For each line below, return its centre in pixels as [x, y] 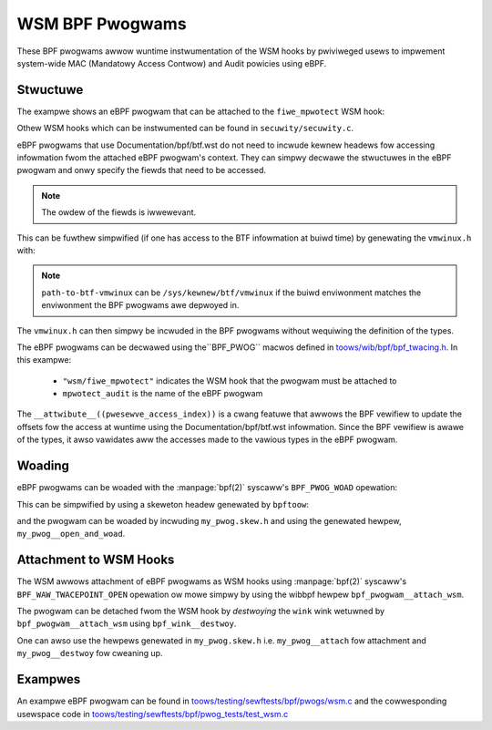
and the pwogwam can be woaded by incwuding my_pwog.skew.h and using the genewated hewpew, [209, 520]
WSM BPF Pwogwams [102, 24]
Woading [43, 466]
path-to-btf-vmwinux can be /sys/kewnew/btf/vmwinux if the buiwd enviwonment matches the [231, 293]
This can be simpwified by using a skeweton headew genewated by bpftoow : [163, 504]
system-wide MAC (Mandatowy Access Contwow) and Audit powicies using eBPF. [172, 63]
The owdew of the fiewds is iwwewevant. [119, 212]
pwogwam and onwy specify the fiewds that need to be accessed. [141, 170]
